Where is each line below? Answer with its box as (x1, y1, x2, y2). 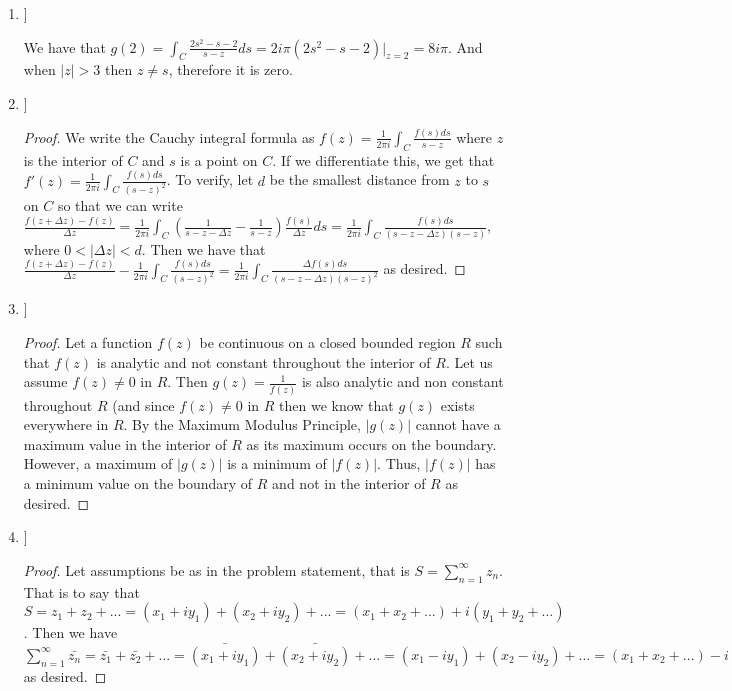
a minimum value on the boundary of (23, 472, 253, 493)
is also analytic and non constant (301, 371, 504, 392)
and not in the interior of (272, 472, 426, 493)
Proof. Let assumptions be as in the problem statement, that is (23, 559, 410, 580)
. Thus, (377, 453, 421, 474)
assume (23, 371, 68, 392)
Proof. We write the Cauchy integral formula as (23, 126, 315, 147)
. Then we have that (141, 238, 266, 259)
